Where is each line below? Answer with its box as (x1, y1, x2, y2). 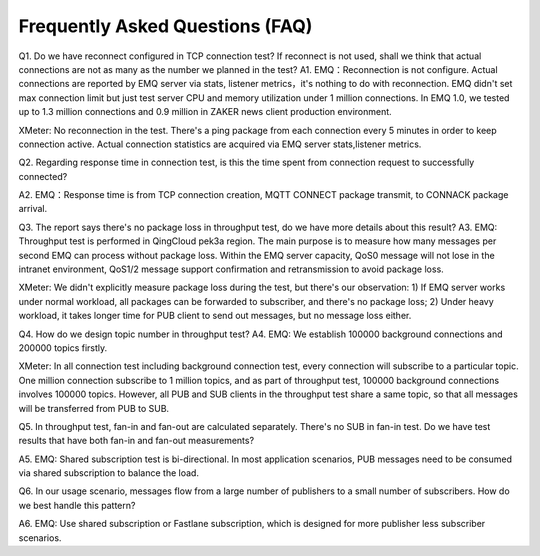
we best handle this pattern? (18, 499, 136, 511)
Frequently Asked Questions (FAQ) (18, 15, 313, 37)
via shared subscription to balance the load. (18, 467, 200, 479)
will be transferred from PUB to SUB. (18, 402, 170, 414)
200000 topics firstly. (18, 341, 108, 354)
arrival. (18, 203, 48, 215)
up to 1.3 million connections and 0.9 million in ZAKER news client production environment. (18, 106, 392, 118)
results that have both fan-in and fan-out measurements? (18, 435, 255, 447)
